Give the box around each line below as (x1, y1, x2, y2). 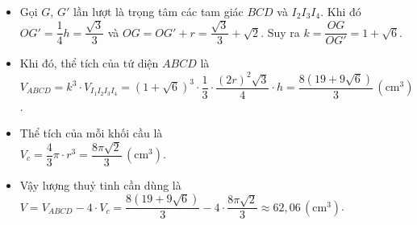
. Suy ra (261, 23, 300, 40)
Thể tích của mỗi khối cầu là (19, 125, 163, 141)
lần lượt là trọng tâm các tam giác (73, 3, 244, 19)
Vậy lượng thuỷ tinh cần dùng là (19, 176, 181, 193)
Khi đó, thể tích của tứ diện (19, 55, 159, 72)
